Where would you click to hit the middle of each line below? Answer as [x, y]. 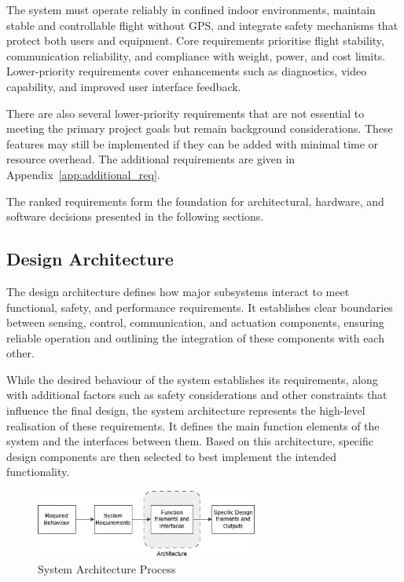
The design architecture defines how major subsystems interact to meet [178, 291]
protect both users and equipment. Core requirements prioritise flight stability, [195, 40]
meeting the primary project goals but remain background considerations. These [200, 128]
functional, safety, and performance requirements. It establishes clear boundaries [200, 307]
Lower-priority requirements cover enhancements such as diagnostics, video [187, 71]
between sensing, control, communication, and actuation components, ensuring [195, 322]
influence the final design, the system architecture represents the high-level [186, 410]
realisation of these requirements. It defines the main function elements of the [193, 425]
